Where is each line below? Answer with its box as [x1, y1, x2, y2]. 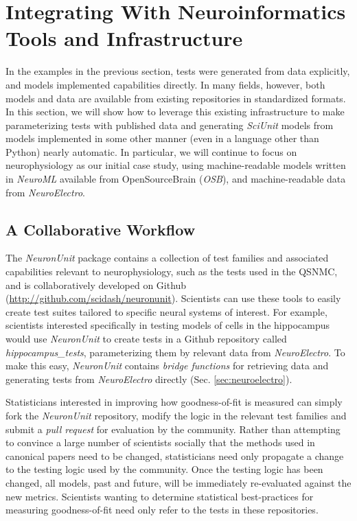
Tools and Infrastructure [5, 24, 243, 52]
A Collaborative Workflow [5, 218, 196, 240]
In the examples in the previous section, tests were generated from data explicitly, [5, 64, 350, 78]
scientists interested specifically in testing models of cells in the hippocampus [5, 318, 330, 332]
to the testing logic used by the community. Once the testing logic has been [5, 462, 323, 476]
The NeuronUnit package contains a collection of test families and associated [5, 251, 329, 265]
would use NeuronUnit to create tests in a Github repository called [5, 332, 287, 346]
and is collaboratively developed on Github [5, 277, 187, 292]
